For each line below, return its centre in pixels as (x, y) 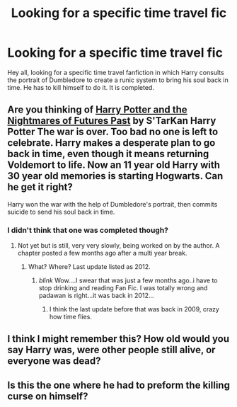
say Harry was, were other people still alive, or (111, 350)
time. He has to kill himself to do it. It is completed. (81, 87)
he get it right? (40, 187)
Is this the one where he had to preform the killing (118, 385)
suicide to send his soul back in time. (61, 212)
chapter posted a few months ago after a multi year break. (102, 253)
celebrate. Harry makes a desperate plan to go (111, 143)
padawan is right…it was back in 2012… (96, 296)
